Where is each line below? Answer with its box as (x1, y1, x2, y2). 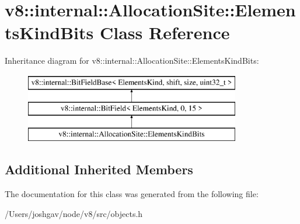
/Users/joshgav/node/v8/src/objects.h (5, 207, 143, 219)
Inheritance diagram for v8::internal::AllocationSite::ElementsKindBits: (5, 54, 259, 67)
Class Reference (99, 20, 230, 44)
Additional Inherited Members (5, 160, 193, 178)
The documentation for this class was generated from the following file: (5, 188, 259, 200)
